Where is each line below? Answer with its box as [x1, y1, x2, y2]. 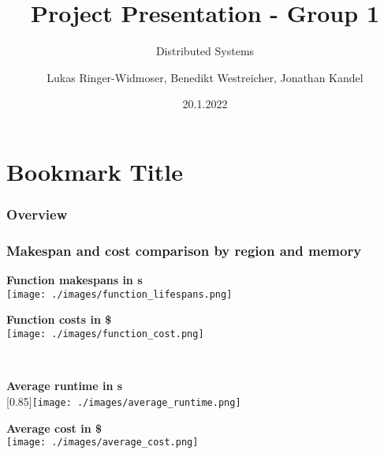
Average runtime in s [6, 377, 123, 394]
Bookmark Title [6, 155, 184, 187]
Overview [6, 204, 68, 224]
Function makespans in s [6, 272, 143, 288]
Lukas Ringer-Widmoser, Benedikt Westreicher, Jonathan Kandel [47, 69, 363, 85]
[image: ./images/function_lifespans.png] [6, 288, 233, 300]
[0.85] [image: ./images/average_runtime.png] [6, 392, 241, 409]
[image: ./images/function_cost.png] [6, 328, 204, 340]
